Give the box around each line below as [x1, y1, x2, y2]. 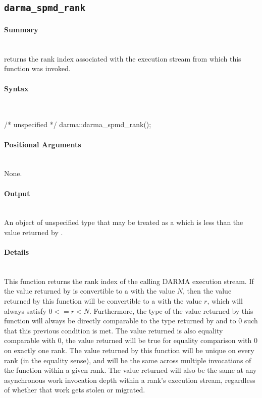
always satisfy [4, 305, 46, 316]
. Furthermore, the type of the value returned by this [89, 305, 253, 316]
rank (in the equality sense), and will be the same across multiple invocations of [4, 355, 251, 365]
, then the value [183, 286, 232, 296]
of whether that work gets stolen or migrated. [4, 384, 145, 395]
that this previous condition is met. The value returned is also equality [4, 325, 223, 335]
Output [4, 188, 30, 198]
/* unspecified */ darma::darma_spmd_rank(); [4, 119, 151, 130]
